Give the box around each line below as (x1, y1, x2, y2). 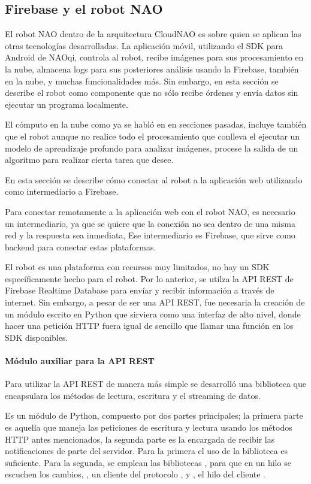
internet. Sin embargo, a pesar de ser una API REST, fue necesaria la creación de (5, 296, 305, 308)
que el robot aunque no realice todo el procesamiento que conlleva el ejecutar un (5, 129, 300, 142)
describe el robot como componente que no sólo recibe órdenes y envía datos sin (5, 86, 298, 99)
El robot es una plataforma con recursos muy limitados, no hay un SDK (5, 261, 270, 273)
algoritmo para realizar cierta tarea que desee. (5, 153, 174, 166)
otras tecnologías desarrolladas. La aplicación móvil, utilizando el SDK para (5, 39, 283, 52)
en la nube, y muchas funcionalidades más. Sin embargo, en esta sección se (5, 74, 279, 87)
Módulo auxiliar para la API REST (5, 355, 155, 367)
